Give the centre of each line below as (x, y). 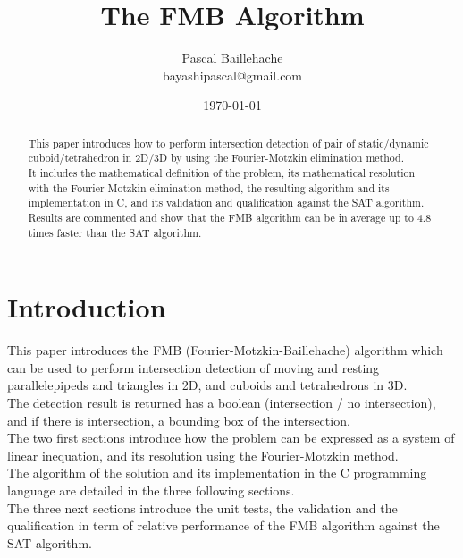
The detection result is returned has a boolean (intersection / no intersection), (222, 403)
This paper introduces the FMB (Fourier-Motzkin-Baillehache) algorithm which (225, 350)
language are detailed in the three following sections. (151, 490)
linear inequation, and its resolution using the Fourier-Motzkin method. (203, 455)
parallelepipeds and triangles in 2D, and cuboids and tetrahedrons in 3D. (207, 385)
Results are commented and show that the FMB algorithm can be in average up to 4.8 (230, 217)
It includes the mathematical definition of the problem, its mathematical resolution (222, 173)
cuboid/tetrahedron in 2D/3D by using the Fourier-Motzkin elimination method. (216, 158)
